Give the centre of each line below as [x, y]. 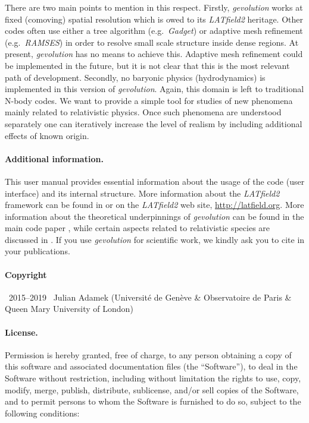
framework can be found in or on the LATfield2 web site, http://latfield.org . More [154, 205]
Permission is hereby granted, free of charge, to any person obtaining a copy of [148, 354]
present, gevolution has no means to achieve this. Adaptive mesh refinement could [154, 54]
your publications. [38, 251]
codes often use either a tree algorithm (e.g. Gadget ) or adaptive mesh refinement [154, 31]
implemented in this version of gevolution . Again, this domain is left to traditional [154, 89]
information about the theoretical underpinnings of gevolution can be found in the [154, 216]
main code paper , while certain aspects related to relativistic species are [138, 228]
